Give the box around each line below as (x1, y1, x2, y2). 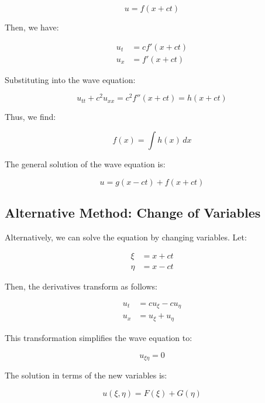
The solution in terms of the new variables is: (5, 368, 167, 381)
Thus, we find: (5, 111, 56, 123)
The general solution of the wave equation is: (5, 157, 166, 170)
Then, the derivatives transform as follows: (5, 280, 157, 292)
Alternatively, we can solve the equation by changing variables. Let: (5, 230, 247, 243)
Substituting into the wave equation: (5, 73, 136, 85)
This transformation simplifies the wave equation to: (5, 331, 192, 343)
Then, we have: (5, 21, 59, 33)
